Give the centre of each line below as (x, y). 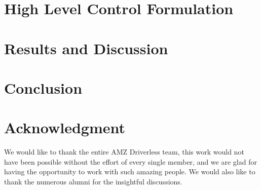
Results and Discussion (86, 48)
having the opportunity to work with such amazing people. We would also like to (130, 172)
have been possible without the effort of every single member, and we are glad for (130, 161)
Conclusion (43, 87)
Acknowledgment (65, 127)
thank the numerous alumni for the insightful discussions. (93, 182)
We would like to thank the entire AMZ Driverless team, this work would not (124, 152)
